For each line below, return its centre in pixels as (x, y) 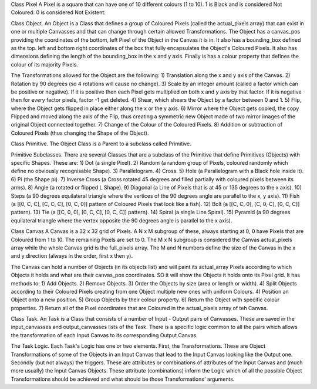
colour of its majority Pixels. (45, 64)
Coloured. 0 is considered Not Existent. (58, 12)
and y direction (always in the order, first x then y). (72, 256)
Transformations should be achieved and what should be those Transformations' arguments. (123, 379)
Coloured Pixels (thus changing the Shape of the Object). (80, 133)
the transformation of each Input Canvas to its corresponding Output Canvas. (104, 335)
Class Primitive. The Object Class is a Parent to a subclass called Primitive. (101, 144)
